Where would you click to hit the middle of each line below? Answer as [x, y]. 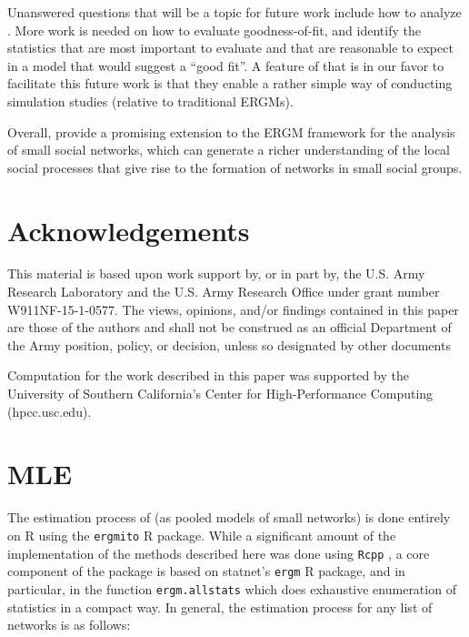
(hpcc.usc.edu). [50, 411]
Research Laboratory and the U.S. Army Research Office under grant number [224, 292]
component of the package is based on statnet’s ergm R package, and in [206, 571]
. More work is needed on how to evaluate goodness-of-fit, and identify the [214, 30]
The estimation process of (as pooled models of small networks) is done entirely [229, 517]
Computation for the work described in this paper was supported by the [208, 375]
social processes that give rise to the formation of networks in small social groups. [235, 167]
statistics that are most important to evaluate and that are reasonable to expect [230, 48]
